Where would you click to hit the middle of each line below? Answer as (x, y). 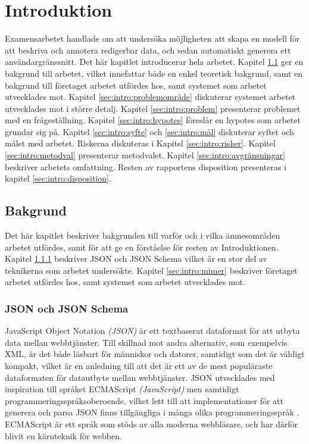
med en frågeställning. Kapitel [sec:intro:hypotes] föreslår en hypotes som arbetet (153, 120)
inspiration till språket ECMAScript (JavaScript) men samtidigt (122, 389)
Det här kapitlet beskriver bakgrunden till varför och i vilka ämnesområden (143, 235)
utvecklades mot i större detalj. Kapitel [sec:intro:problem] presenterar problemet (153, 108)
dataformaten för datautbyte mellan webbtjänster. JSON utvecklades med (140, 377)
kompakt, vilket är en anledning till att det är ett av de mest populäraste (139, 366)
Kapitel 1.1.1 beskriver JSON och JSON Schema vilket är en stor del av (136, 259)
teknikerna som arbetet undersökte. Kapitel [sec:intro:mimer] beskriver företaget (151, 270)
